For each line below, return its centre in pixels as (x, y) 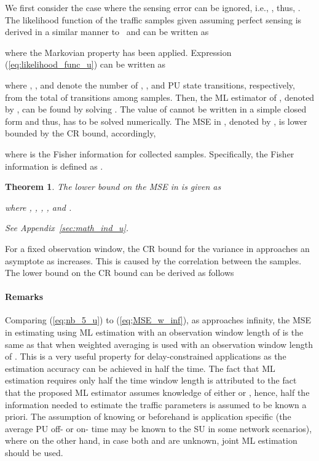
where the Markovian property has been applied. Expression (118, 52)
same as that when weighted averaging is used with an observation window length (159, 344)
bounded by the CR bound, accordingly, (81, 133)
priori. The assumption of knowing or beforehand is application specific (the (148, 416)
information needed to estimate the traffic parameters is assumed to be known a (156, 404)
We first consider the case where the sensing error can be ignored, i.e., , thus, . (153, 7)
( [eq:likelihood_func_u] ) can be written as (85, 64)
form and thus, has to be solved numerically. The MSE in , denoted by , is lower (156, 121)
